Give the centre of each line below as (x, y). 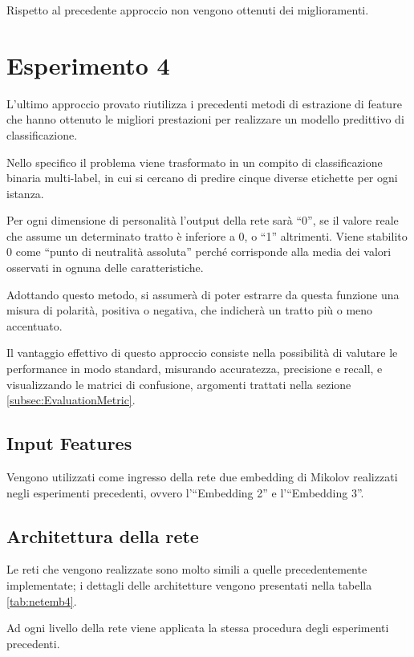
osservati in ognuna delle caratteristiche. (105, 268)
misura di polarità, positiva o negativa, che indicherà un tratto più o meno (190, 310)
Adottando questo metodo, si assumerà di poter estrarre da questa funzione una (203, 294)
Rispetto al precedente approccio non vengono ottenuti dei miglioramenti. (188, 10)
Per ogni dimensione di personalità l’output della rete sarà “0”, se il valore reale (203, 220)
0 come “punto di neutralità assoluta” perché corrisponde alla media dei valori (199, 251)
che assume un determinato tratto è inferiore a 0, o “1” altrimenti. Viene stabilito (207, 235)
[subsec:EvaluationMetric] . (71, 400)
